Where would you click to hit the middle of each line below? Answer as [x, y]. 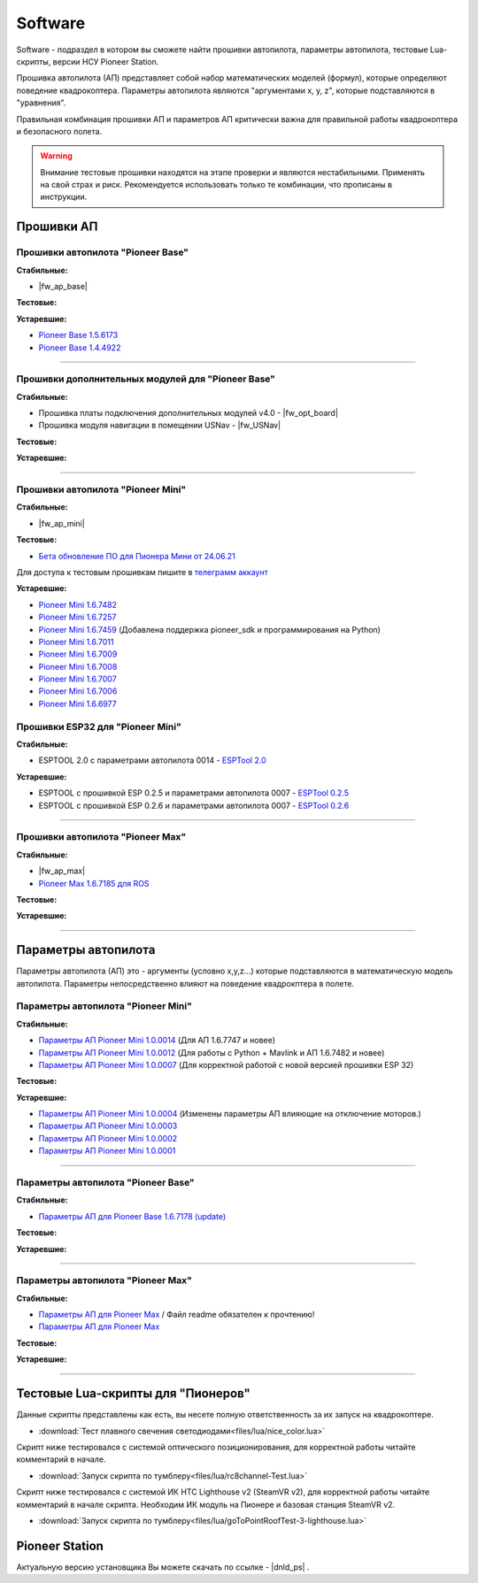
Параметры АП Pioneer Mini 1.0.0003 [108, 1126]
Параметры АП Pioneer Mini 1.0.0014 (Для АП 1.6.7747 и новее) [157, 1041]
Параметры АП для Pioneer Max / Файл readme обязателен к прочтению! [177, 1315]
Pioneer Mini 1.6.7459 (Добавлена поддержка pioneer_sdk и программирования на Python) [209, 629]
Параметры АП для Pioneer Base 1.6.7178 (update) [132, 1216]
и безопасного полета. [59, 131]
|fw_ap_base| [63, 286]
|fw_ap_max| [62, 871]
